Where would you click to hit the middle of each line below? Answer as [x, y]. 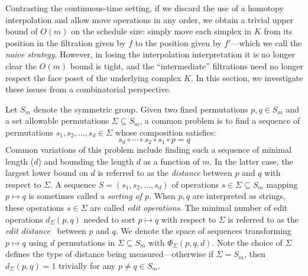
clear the [21, 65]
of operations [195, 184]
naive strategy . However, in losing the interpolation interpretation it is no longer [150, 54]
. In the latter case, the [251, 161]
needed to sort [109, 219]
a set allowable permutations [57, 121]
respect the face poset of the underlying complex [93, 77]
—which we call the [266, 42]
